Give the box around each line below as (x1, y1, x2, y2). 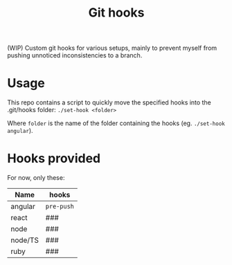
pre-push (45, 203, 75, 210)
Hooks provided (7, 151, 101, 167)
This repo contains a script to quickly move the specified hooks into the (7, 98, 211, 107)
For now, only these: (7, 174, 65, 182)
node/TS (10, 235, 39, 245)
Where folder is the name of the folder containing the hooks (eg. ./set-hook (7, 119, 225, 127)
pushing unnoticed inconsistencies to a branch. (7, 51, 143, 60)
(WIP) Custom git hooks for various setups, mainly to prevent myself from (7, 44, 217, 53)
